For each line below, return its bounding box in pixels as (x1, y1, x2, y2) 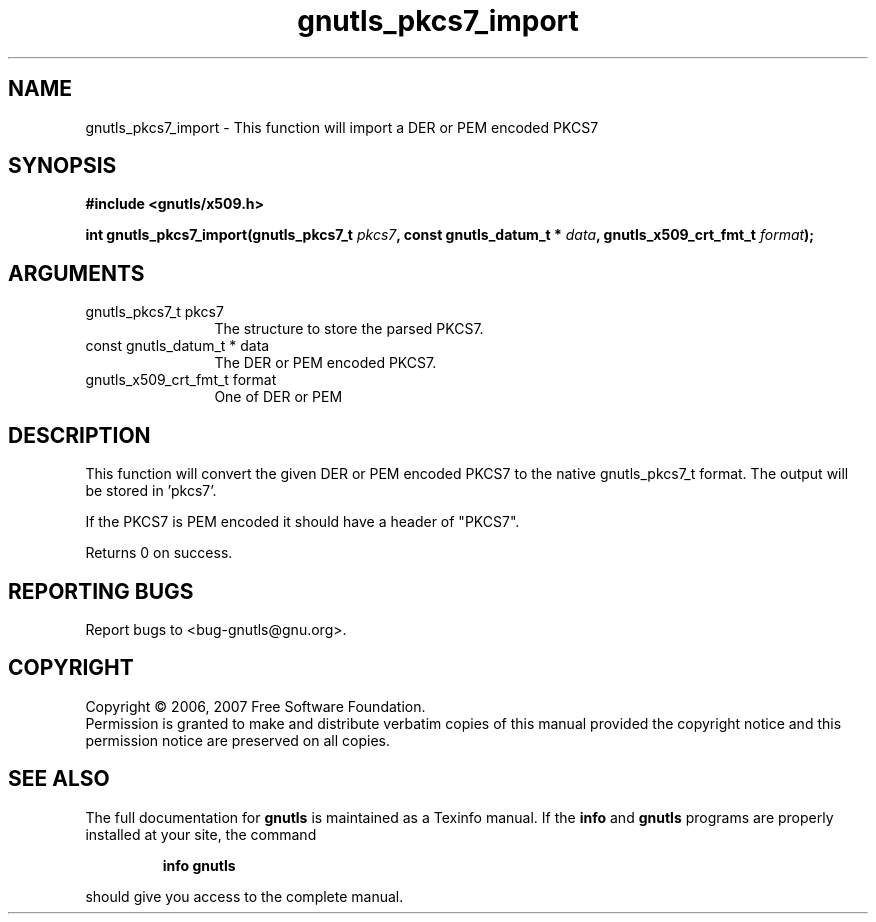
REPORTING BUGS (8, 578, 194, 604)
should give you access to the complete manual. (85, 887, 404, 905)
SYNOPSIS (8, 153, 117, 179)
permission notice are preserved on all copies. (85, 731, 390, 749)
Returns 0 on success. (85, 544, 233, 562)
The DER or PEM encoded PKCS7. (214, 354, 437, 372)
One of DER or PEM (214, 388, 343, 406)
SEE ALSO (8, 766, 110, 792)
